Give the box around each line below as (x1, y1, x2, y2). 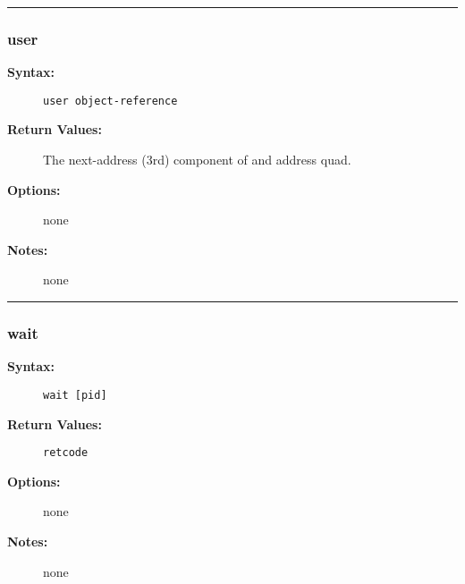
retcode (43, 446, 89, 460)
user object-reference (43, 94, 178, 107)
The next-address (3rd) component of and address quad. (43, 150, 351, 169)
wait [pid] (43, 388, 107, 402)
